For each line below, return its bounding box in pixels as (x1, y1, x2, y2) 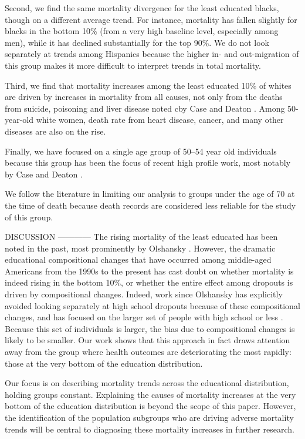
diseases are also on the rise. (5, 125, 106, 137)
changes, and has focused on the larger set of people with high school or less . (5, 311, 283, 323)
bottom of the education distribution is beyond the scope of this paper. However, (5, 400, 296, 412)
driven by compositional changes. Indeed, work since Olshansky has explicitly (5, 288, 283, 300)
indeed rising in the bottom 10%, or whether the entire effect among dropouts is (5, 276, 293, 289)
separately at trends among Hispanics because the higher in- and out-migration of (5, 48, 299, 60)
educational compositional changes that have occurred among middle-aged (5, 253, 272, 266)
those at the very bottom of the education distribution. (5, 357, 203, 369)
